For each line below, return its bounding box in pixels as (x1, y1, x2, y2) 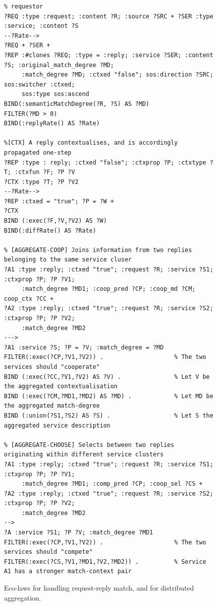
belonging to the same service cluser (4, 256, 132, 263)
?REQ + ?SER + (4, 42, 51, 49)
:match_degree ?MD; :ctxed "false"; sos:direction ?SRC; (21, 71, 214, 79)
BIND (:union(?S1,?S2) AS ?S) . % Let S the (4, 412, 214, 419)
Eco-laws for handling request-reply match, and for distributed (4, 583, 194, 593)
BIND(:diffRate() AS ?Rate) (4, 227, 97, 234)
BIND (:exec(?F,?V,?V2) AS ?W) (4, 217, 107, 225)
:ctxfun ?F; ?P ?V (14, 169, 75, 176)
